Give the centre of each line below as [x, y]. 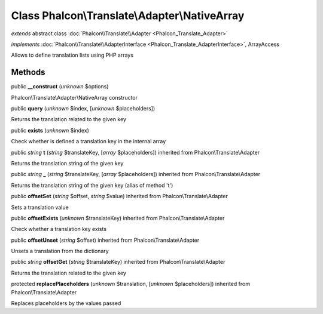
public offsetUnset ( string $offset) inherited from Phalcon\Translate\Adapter [105, 240]
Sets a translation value [40, 207]
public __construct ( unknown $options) [60, 87]
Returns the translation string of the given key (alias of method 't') [92, 185]
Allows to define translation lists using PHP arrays [72, 55]
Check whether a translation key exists [59, 229]
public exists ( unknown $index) [50, 130]
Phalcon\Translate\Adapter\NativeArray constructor [74, 97]
